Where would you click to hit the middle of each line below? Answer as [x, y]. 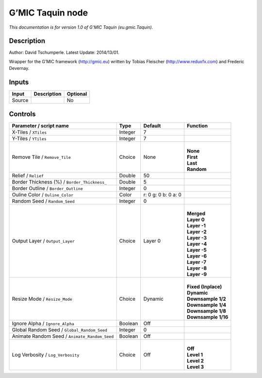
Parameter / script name [40, 125]
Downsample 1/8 [207, 311]
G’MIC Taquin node [49, 13]
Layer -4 [197, 244]
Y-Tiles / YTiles [29, 138]
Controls [22, 114]
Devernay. [19, 69]
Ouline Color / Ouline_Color [43, 194]
